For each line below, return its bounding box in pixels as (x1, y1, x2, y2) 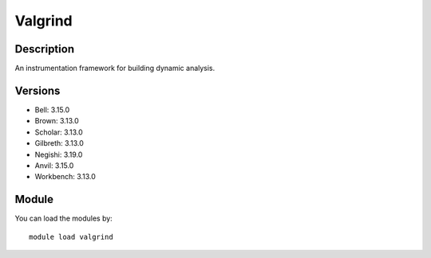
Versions (14, 84, 61, 97)
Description (14, 42, 75, 56)
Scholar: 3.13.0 (34, 127, 83, 137)
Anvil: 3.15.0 (34, 160, 74, 170)
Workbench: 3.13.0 (34, 172, 96, 182)
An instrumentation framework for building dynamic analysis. (14, 64, 215, 73)
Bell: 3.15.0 (34, 104, 70, 115)
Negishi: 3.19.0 (34, 150, 83, 159)
